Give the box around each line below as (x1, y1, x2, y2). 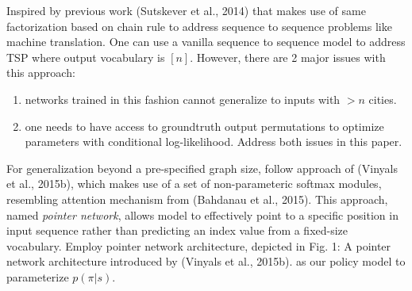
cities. (368, 90, 397, 107)
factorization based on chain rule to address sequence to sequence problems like (6, 17, 392, 34)
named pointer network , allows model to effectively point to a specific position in (6, 206, 399, 223)
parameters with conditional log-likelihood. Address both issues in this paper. (25, 133, 402, 150)
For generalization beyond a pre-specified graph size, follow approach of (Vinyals (6, 159, 398, 176)
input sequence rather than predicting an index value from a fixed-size (6, 222, 348, 239)
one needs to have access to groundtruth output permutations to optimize (25, 117, 384, 134)
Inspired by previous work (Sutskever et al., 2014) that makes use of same (6, 2, 366, 18)
